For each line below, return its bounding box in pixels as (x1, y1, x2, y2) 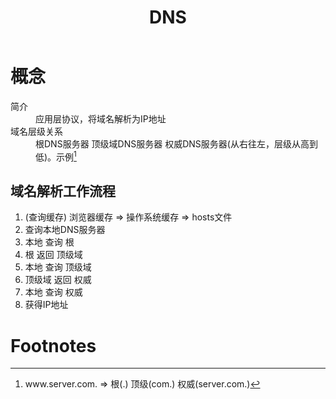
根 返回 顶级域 (24, 249, 83, 261)
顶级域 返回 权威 (24, 274, 92, 286)
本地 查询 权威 (24, 286, 83, 298)
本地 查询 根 (24, 236, 75, 248)
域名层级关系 (10, 125, 63, 137)
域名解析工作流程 (10, 182, 116, 200)
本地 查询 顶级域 (24, 261, 92, 273)
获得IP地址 (24, 299, 69, 311)
